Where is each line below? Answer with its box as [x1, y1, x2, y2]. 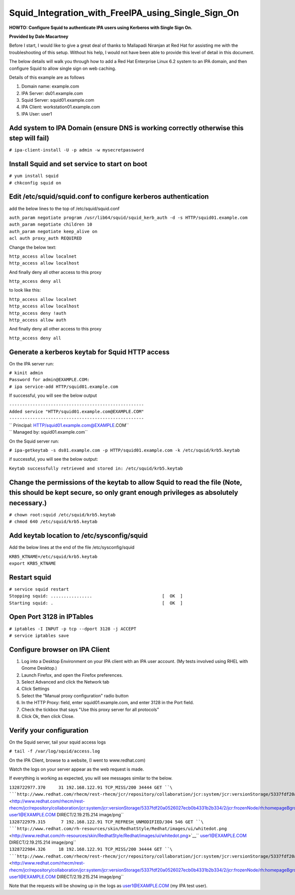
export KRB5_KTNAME [9, 561, 56, 566]
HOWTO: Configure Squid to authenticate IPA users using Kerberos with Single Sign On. [9, 25, 193, 30]
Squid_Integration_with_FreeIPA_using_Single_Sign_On [9, 7, 239, 18]
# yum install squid [9, 173, 59, 179]
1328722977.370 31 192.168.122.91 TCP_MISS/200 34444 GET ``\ [9, 784, 173, 790]
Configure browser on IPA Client [9, 645, 110, 654]
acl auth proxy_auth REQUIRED [9, 236, 82, 241]
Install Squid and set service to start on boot [9, 160, 147, 168]
